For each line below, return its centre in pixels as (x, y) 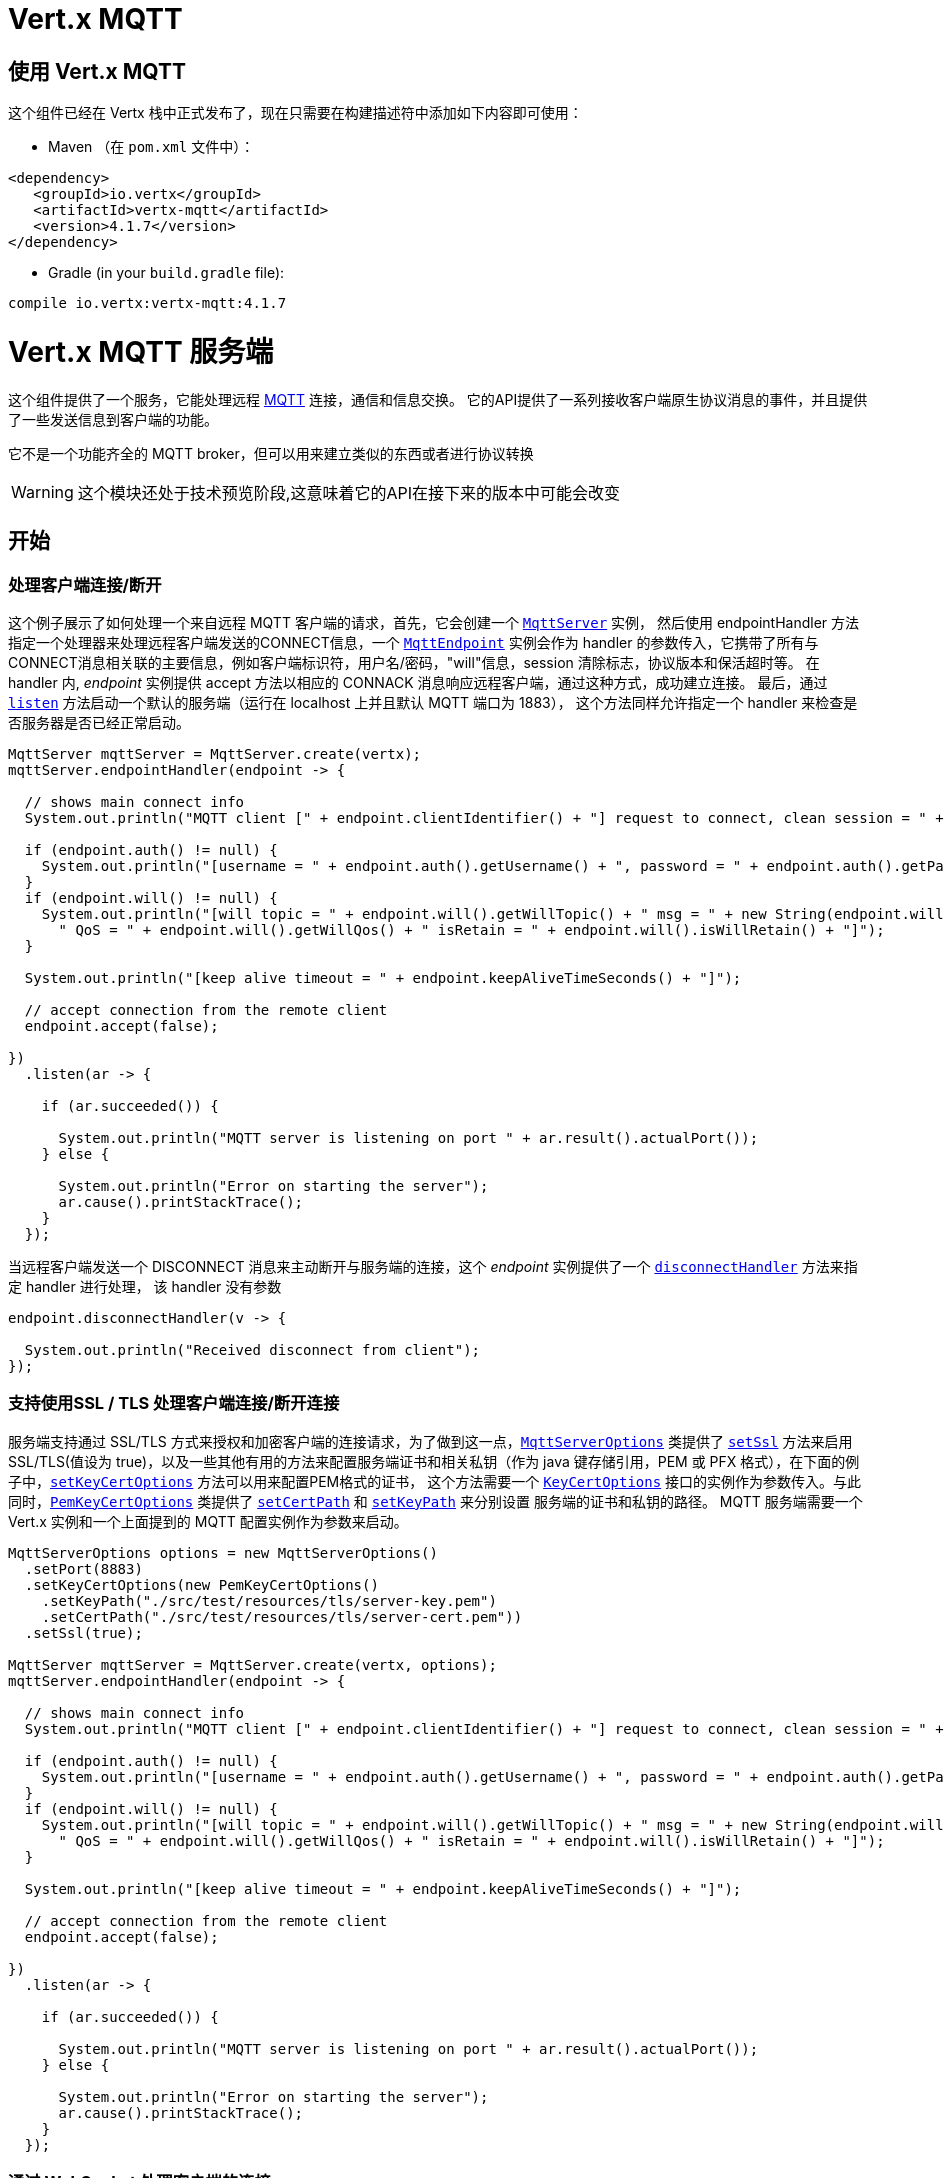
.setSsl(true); (83, 1632)
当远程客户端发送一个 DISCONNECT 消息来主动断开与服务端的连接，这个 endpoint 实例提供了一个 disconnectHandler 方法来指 (433, 1266)
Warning (42, 491)
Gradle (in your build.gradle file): (166, 273)
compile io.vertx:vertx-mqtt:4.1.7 (147, 303)
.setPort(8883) (83, 1568)
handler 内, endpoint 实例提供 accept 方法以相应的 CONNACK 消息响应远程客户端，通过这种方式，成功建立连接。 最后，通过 (418, 682)
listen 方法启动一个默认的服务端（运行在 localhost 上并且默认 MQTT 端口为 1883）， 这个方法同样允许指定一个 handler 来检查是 (433, 702)
